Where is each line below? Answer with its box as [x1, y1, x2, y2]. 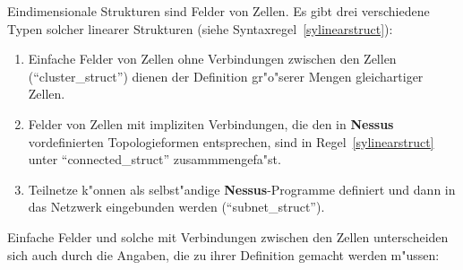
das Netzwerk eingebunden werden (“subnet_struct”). [28, 197, 325, 216]
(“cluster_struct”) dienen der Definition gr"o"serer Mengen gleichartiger [28, 66, 424, 85]
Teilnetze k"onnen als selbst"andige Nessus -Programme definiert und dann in [28, 179, 456, 198]
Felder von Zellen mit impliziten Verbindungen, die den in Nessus [28, 114, 394, 133]
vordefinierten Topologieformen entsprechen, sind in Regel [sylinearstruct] [28, 132, 434, 151]
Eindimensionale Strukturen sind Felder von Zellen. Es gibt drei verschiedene [7, 2, 430, 20]
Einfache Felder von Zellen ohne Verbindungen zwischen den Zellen [28, 49, 397, 68]
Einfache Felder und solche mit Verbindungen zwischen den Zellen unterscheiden [7, 227, 449, 246]
